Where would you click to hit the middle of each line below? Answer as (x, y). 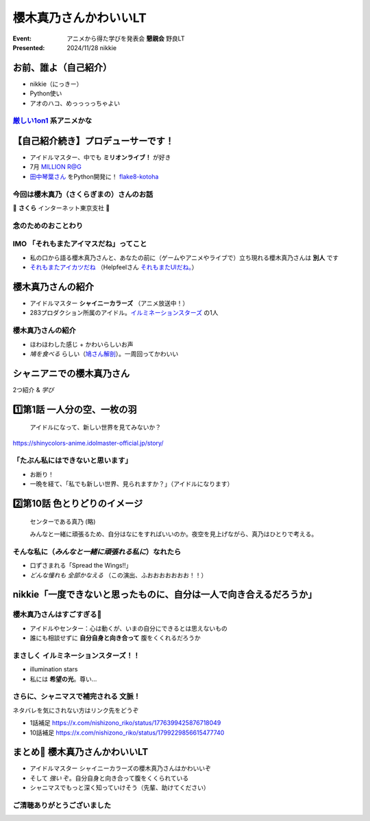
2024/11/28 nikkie (91, 47)
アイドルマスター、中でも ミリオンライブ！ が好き (100, 157)
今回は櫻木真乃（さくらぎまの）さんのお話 (83, 194)
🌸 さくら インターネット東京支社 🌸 (61, 208)
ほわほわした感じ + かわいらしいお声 (82, 344)
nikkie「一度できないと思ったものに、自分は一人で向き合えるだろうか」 (165, 595)
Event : (22, 38)
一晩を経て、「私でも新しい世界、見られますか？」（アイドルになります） (132, 484)
